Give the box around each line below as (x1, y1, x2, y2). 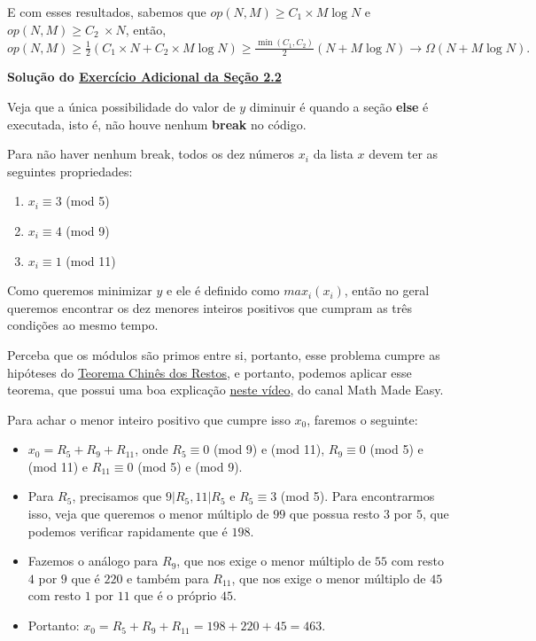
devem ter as (369, 145, 439, 163)
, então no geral (344, 281, 430, 300)
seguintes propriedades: (7, 161, 133, 180)
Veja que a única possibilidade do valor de (7, 97, 236, 115)
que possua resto (289, 504, 380, 523)
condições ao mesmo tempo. (7, 316, 159, 334)
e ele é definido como (167, 281, 280, 300)
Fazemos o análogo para (27, 551, 159, 570)
